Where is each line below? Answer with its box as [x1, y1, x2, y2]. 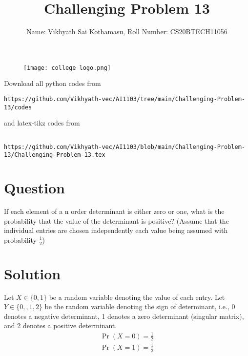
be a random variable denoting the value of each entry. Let [49, 292, 225, 302]
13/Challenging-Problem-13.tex [4, 151, 105, 159]
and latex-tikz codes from [4, 118, 80, 128]
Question [4, 178, 65, 198]
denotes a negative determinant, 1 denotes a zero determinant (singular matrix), [4, 311, 244, 321]
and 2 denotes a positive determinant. [4, 320, 117, 331]
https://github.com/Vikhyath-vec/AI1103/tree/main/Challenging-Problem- [4, 95, 245, 103]
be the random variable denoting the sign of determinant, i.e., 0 [44, 301, 235, 312]
